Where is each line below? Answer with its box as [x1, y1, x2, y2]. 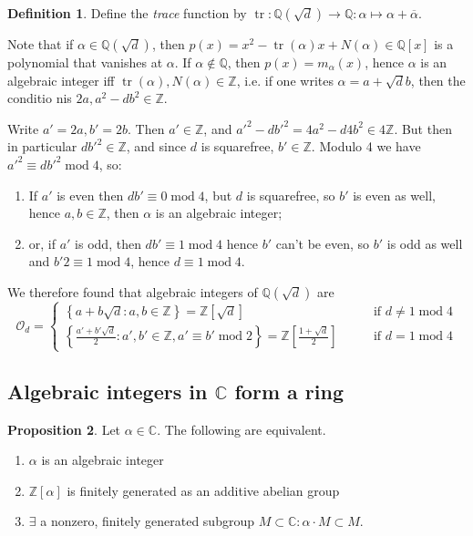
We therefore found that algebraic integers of [7, 282, 258, 301]
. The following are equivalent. [157, 419, 326, 438]
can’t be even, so [275, 233, 370, 253]
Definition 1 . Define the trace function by [7, 4, 247, 22]
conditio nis [7, 88, 72, 108]
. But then [394, 119, 452, 138]
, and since [126, 137, 187, 156]
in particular [7, 137, 77, 156]
